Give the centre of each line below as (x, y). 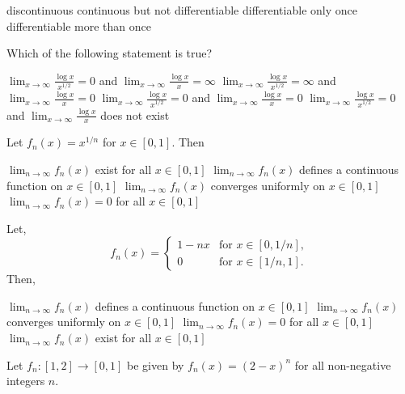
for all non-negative (343, 364)
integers (26, 381)
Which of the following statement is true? (110, 53)
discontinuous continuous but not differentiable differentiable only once (182, 10)
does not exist (135, 114)
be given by (156, 364)
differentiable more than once (79, 25)
